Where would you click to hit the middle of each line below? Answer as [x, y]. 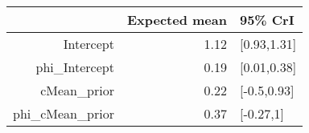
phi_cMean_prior [64, 113]
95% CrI [267, 20]
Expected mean [177, 20]
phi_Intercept [75, 67]
